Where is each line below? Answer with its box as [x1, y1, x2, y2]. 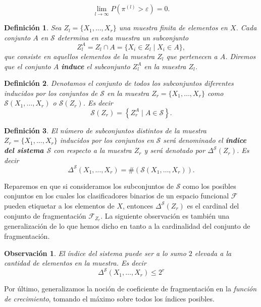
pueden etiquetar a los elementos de [4, 200, 115, 211]
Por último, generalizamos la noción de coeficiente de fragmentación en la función [4, 283, 257, 294]
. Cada [236, 22, 257, 33]
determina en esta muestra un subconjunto [57, 32, 189, 42]
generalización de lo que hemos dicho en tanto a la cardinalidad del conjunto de [4, 221, 250, 231]
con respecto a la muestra [54, 145, 132, 156]
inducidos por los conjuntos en [60, 135, 154, 145]
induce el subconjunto [61, 61, 130, 71]
